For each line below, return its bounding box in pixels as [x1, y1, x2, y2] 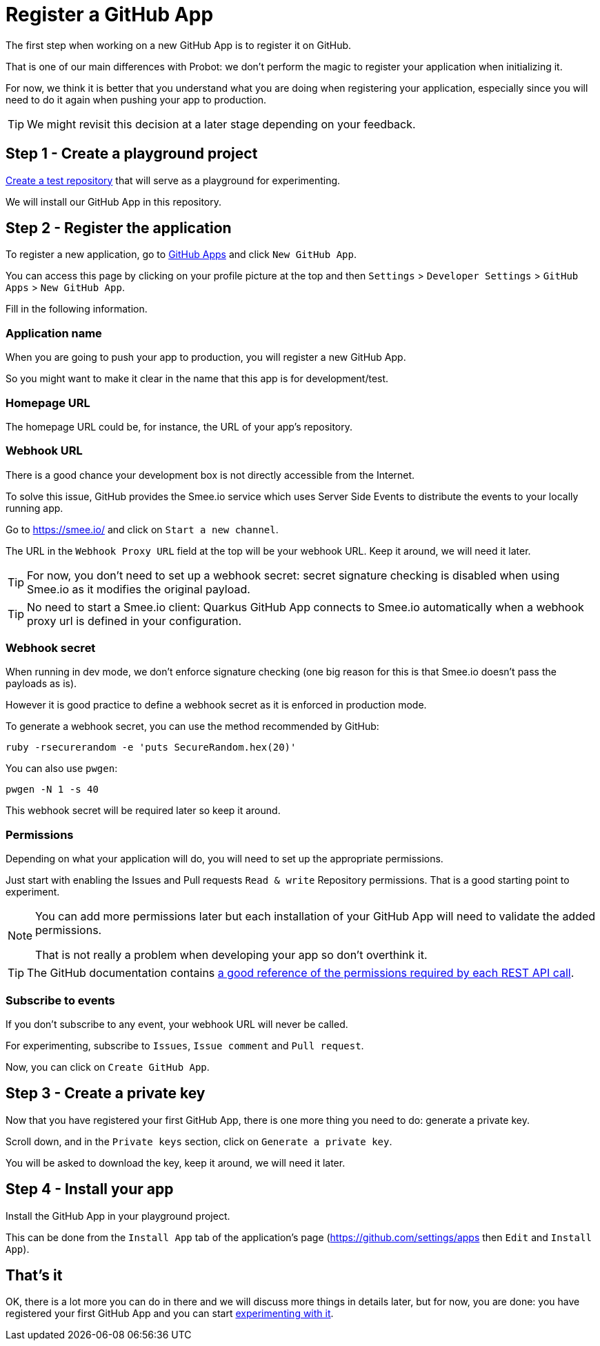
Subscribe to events [6, 993, 115, 1007]
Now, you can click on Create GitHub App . [6, 1060, 210, 1073]
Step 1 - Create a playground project [6, 145, 258, 163]
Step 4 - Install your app [6, 1180, 174, 1198]
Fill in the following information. [6, 303, 148, 315]
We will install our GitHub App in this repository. [6, 195, 221, 208]
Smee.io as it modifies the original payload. [27, 582, 250, 596]
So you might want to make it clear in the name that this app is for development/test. [6, 373, 389, 385]
